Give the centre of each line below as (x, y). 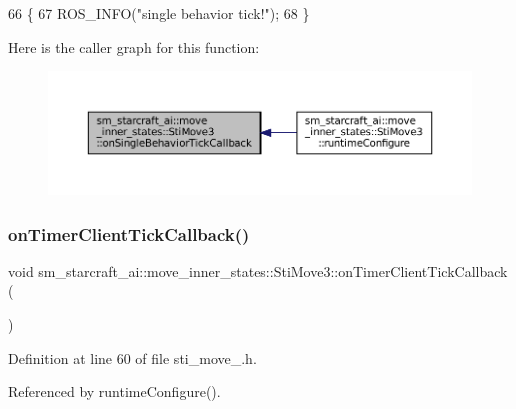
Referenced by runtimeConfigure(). (114, 391)
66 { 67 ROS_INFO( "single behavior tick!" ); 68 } (159, 13)
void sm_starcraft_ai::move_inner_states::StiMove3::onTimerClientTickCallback (258, 270)
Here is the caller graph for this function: (134, 46)
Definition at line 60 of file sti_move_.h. (132, 357)
